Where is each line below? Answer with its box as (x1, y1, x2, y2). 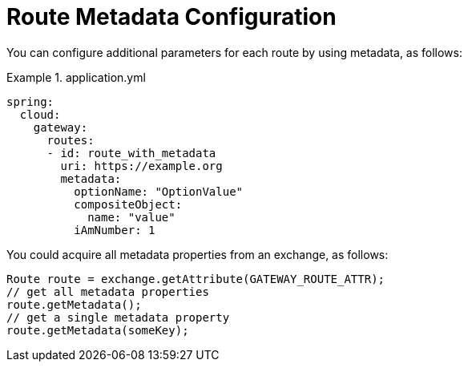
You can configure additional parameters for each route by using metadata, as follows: (6, 45, 463, 59)
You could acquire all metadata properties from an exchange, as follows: (6, 247, 389, 261)
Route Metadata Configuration (6, 3, 337, 30)
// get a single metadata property (6, 310, 230, 324)
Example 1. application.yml (6, 70, 146, 84)
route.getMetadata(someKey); (6, 323, 189, 337)
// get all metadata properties (6, 285, 209, 298)
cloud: (19, 107, 61, 121)
